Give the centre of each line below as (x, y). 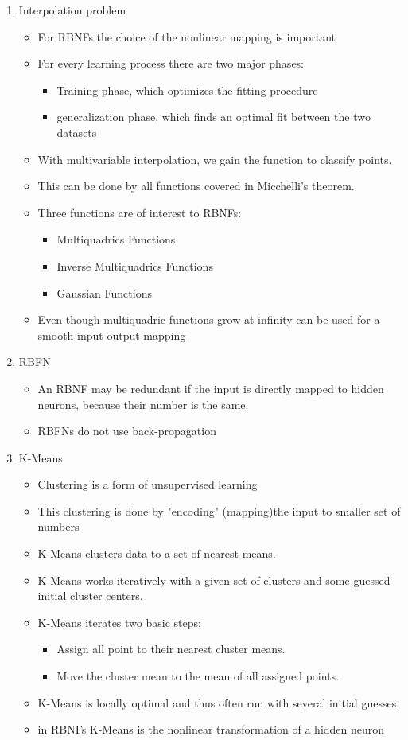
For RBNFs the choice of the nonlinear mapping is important (187, 36)
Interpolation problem (72, 10)
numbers (58, 526)
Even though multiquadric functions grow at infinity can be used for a (209, 319)
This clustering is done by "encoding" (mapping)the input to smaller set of (219, 510)
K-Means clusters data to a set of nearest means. (157, 553)
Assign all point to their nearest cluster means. (171, 649)
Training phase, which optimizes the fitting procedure (187, 90)
